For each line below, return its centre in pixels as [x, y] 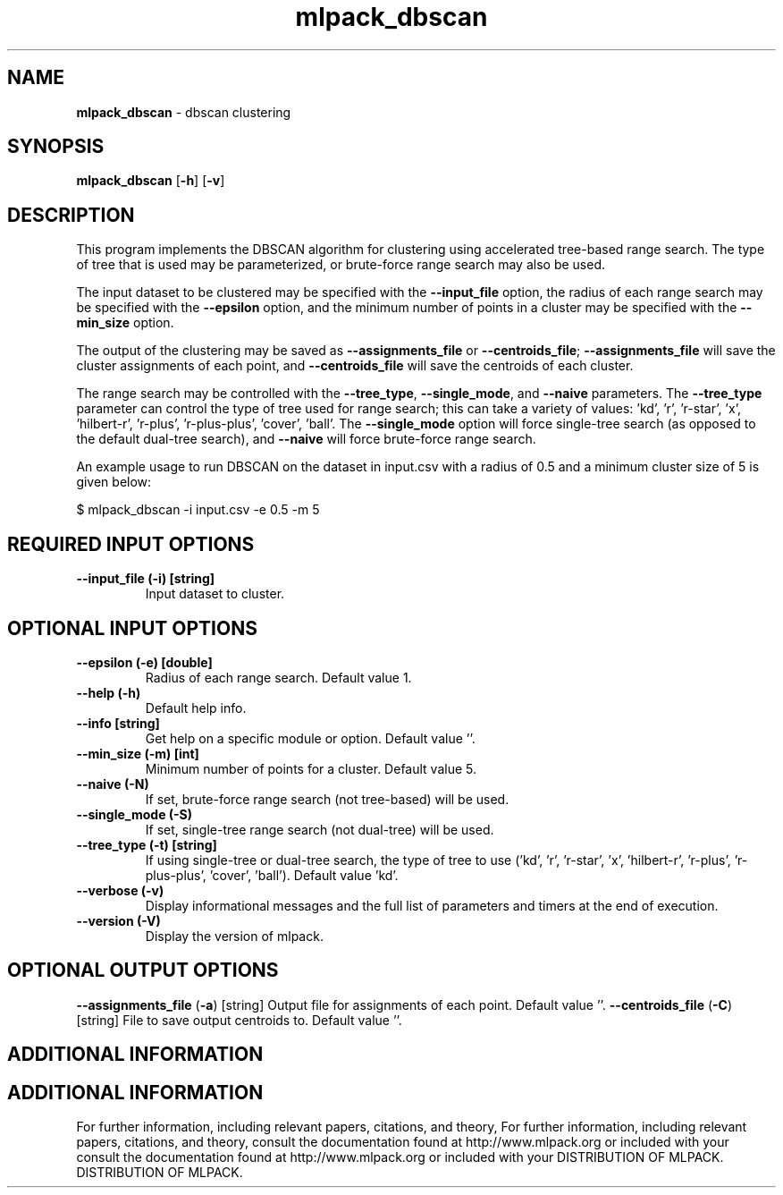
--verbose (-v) [120, 890]
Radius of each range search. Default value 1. [278, 677]
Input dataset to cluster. [215, 594]
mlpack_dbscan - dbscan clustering [184, 112]
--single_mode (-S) [135, 814]
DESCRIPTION [71, 215]
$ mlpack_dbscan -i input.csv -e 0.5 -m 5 [198, 510]
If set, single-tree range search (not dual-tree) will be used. [320, 829]
